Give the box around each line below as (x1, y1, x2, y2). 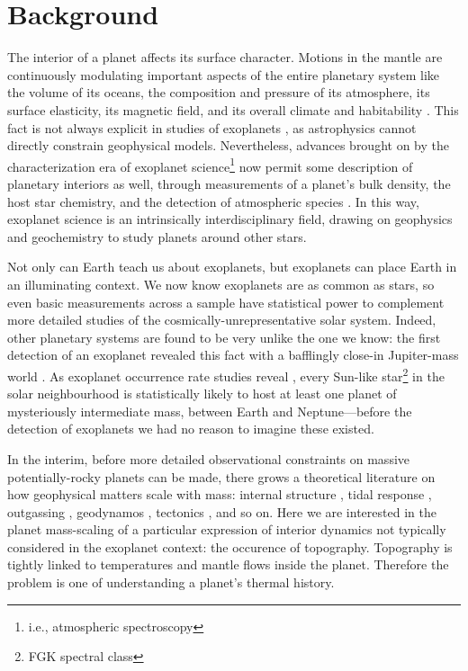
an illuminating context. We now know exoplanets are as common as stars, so (7, 274, 435, 293)
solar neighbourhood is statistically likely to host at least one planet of (7, 384, 397, 403)
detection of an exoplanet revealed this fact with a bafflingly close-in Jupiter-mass (7, 345, 459, 364)
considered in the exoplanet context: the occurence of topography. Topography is (7, 537, 453, 556)
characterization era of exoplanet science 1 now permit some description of (7, 154, 413, 175)
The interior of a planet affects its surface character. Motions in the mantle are (7, 48, 443, 67)
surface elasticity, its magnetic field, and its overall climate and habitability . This (7, 100, 459, 119)
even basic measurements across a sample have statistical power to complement (7, 292, 445, 311)
